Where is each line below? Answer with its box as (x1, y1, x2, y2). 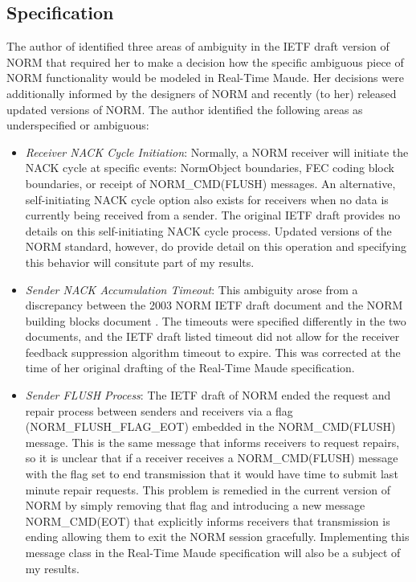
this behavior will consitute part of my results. (25, 253, 255, 270)
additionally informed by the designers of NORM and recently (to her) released (6, 84, 397, 101)
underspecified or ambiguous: (6, 117, 149, 133)
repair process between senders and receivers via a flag (25, 402, 293, 419)
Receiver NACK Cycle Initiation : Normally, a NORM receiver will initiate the (25, 143, 409, 160)
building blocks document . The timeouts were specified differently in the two (25, 312, 406, 329)
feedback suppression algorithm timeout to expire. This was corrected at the (25, 343, 401, 360)
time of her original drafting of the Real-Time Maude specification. (25, 359, 355, 376)
